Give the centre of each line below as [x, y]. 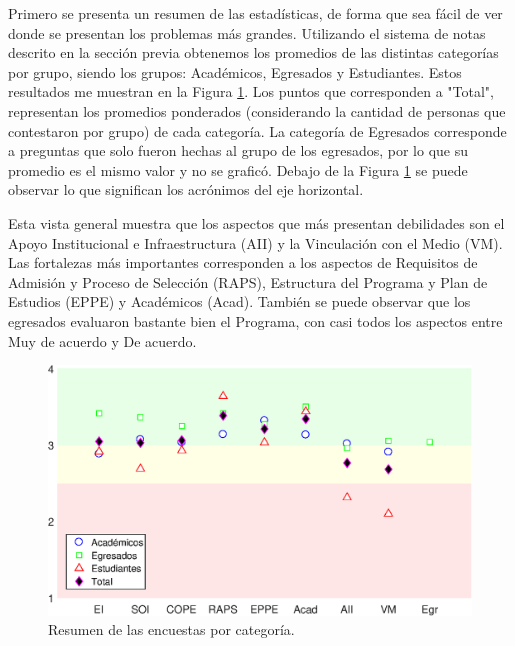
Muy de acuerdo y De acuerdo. [102, 340]
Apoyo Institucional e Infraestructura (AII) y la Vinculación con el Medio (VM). [255, 242]
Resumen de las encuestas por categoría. [171, 629]
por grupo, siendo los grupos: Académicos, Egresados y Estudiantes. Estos [235, 71]
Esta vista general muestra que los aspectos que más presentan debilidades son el [256, 222]
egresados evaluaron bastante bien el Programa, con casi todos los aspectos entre [255, 320]
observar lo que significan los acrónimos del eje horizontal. [186, 189]
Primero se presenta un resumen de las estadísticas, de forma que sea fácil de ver [255, 13]
